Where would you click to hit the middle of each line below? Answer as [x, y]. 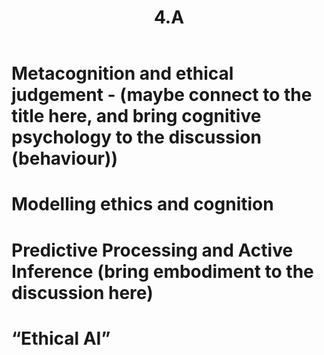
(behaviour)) [65, 158]
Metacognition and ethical [122, 73]
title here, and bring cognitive [136, 116]
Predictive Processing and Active [152, 250]
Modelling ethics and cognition [142, 204]
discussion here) [82, 292]
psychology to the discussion [136, 137]
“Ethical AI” [61, 338]
